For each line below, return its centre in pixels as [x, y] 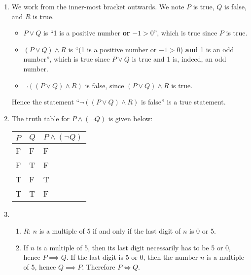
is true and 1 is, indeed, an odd [179, 59]
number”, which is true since [67, 59]
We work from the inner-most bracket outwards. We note [98, 6]
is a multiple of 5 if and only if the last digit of [110, 230]
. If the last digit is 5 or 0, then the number [132, 257]
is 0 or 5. [203, 230]
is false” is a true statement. [183, 102]
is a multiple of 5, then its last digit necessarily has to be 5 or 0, [134, 247]
